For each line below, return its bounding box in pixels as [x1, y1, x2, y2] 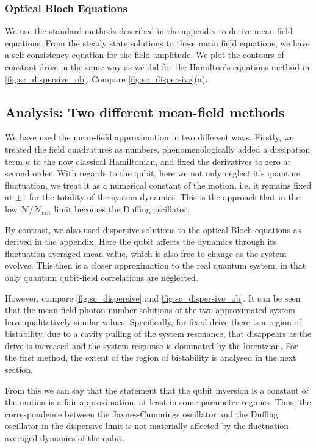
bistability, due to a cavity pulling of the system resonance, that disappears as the [5, 327, 312, 340]
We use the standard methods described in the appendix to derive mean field [5, 24, 293, 37]
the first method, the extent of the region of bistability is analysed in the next [5, 351, 296, 364]
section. [5, 363, 33, 376]
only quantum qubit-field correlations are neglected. [5, 270, 198, 283]
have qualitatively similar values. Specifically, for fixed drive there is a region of [5, 315, 301, 328]
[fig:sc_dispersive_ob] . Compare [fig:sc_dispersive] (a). [5, 72, 208, 85]
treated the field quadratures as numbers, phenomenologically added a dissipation [5, 142, 311, 155]
